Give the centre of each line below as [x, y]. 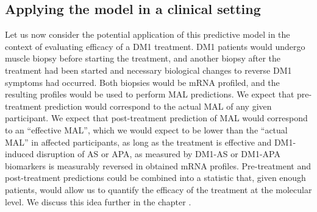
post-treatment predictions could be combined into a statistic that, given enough [155, 178]
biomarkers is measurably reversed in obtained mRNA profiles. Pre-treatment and [158, 165]
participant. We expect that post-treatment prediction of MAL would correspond [156, 118]
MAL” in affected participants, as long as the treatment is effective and [138, 142]
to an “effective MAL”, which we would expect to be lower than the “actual [146, 129]
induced [20, 154]
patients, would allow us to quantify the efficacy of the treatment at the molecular [158, 189]
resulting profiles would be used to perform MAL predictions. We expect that [150, 94]
